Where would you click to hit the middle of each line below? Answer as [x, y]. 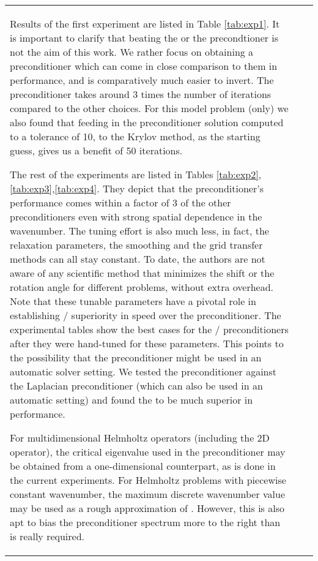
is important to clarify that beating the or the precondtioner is [144, 38]
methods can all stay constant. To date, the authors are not [138, 259]
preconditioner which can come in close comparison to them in [144, 66]
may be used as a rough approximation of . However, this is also [147, 508]
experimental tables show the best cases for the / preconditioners [149, 329]
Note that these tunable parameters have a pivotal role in [133, 301]
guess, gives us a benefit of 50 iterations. [96, 150]
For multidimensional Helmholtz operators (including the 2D [140, 438]
